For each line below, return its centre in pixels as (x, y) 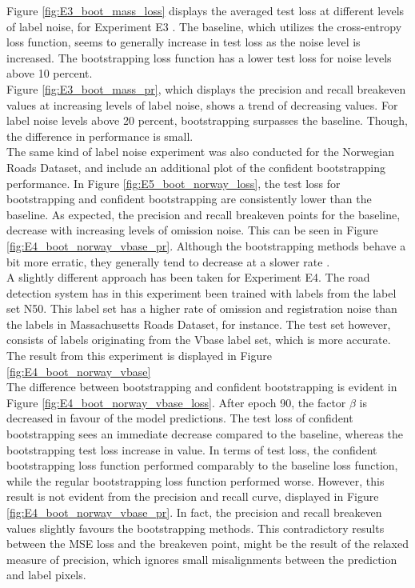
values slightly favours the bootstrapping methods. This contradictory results (196, 528)
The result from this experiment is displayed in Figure (139, 356)
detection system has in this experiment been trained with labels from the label (202, 292)
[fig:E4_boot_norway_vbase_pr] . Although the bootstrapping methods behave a (206, 245)
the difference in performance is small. (100, 136)
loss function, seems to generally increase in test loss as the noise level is (184, 42)
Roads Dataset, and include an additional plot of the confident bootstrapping (196, 167)
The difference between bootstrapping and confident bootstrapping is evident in (202, 387)
